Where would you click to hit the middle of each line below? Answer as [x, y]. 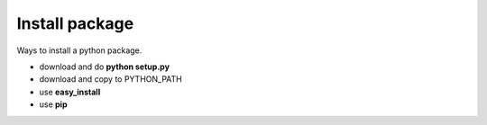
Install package [75, 23]
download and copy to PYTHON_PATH [110, 79]
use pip [53, 104]
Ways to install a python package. [79, 50]
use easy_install [70, 92]
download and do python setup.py [105, 67]
